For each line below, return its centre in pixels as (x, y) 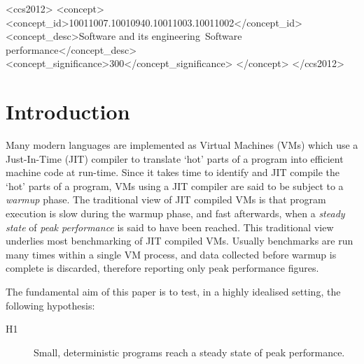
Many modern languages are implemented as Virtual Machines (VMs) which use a (182, 145)
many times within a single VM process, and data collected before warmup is (171, 254)
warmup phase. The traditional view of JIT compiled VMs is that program (166, 199)
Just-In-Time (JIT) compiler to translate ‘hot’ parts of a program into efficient (175, 158)
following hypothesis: (50, 305)
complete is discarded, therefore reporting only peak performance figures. (162, 268)
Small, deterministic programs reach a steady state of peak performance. (189, 352)
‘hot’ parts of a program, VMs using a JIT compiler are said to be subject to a (175, 185)
